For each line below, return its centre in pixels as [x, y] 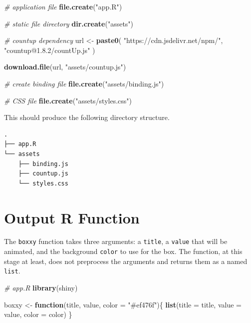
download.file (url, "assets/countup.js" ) [65, 67]
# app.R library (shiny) [41, 287]
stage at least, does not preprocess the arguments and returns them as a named [126, 261]
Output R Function [72, 217]
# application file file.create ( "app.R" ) [63, 6]
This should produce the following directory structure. [87, 117]
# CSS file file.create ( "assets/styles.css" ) [68, 100]
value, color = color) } [38, 314]
